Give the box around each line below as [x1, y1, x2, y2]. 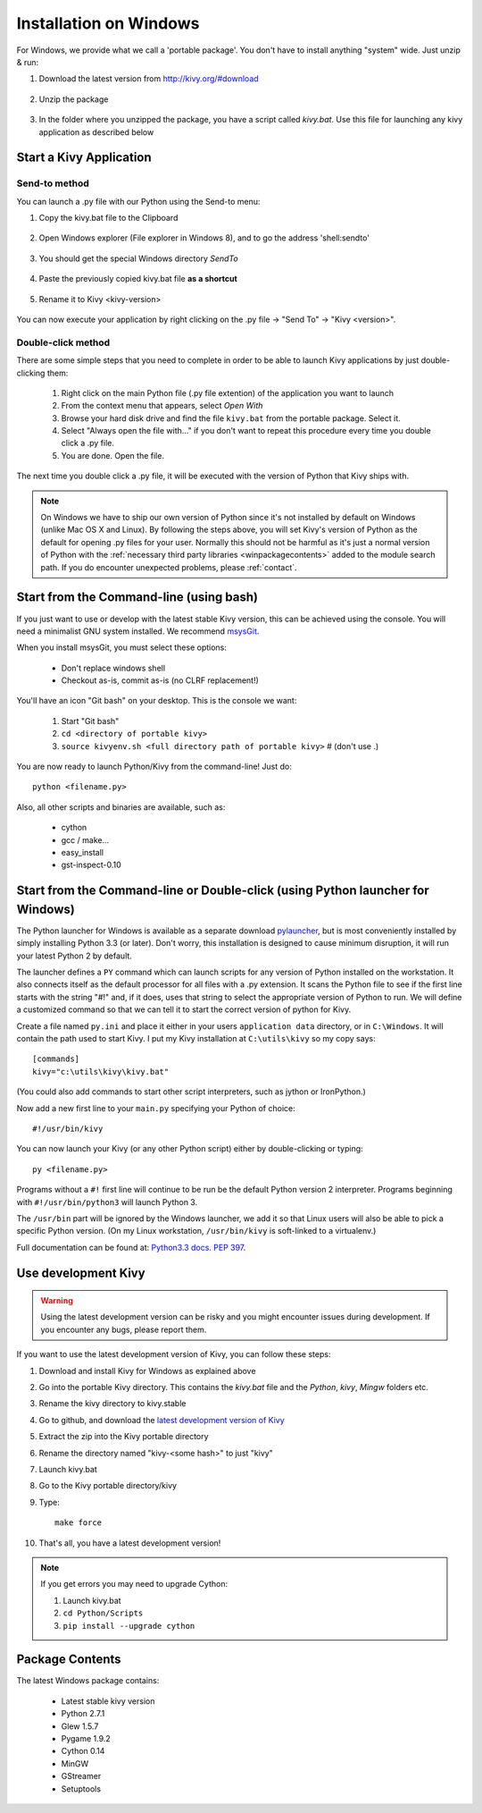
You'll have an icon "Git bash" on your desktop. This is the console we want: [16, 696, 297, 706]
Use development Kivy [16, 1265, 146, 1280]
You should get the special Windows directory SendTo [38, 253, 238, 264]
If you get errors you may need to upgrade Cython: [40, 1579, 228, 1590]
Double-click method [16, 336, 111, 349]
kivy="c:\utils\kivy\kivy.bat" [32, 1067, 170, 1076]
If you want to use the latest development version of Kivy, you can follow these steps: [16, 1349, 331, 1360]
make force [54, 1518, 103, 1528]
